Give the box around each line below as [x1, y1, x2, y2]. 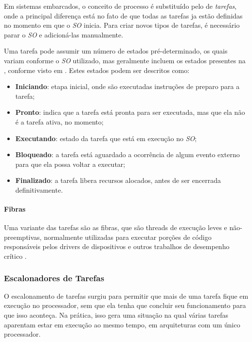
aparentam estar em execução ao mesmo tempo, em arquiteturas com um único [4, 319, 240, 329]
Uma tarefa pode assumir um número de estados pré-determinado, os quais [4, 46, 228, 56]
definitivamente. [15, 184, 63, 195]
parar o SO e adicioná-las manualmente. [4, 29, 124, 39]
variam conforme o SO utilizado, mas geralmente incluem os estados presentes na [4, 55, 246, 65]
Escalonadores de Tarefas [4, 271, 105, 284]
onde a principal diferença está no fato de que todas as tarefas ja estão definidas [4, 10, 243, 20]
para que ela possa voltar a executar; [15, 159, 126, 169]
